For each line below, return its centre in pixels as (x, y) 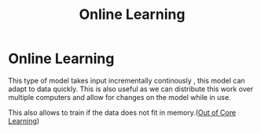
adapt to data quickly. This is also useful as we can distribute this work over (131, 89)
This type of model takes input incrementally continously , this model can (127, 80)
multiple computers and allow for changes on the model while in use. (119, 97)
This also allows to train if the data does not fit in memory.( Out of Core (122, 113)
